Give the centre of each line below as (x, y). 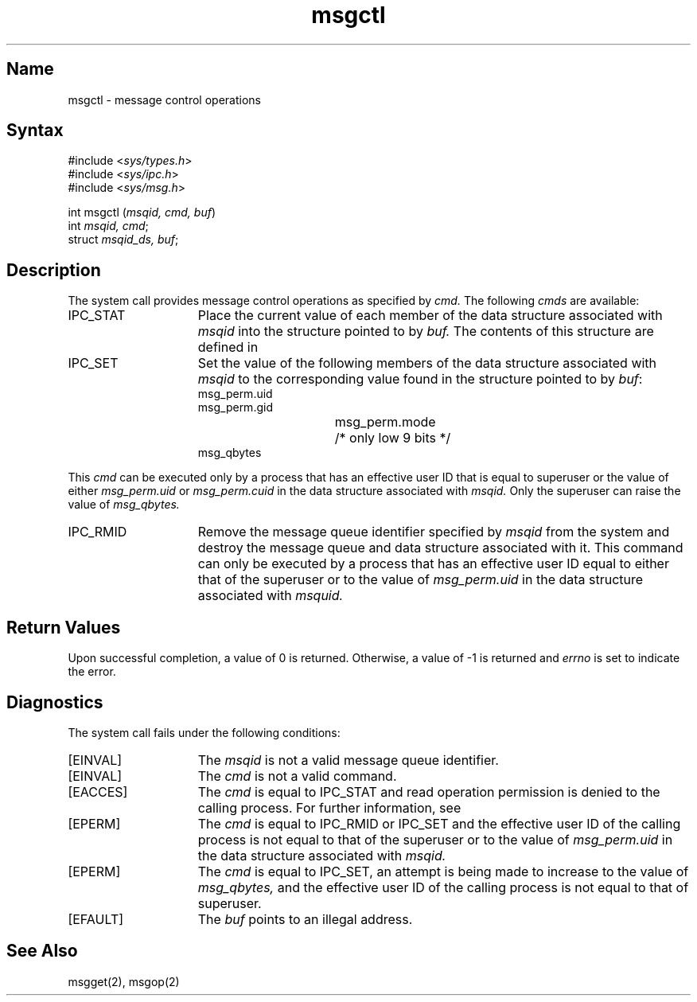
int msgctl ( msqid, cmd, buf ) (142, 212)
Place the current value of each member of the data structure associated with (430, 316)
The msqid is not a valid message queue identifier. (348, 760)
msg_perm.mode (385, 422)
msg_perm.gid (235, 407)
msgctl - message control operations (164, 99)
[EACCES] (98, 791)
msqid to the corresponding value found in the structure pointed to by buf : (420, 379)
